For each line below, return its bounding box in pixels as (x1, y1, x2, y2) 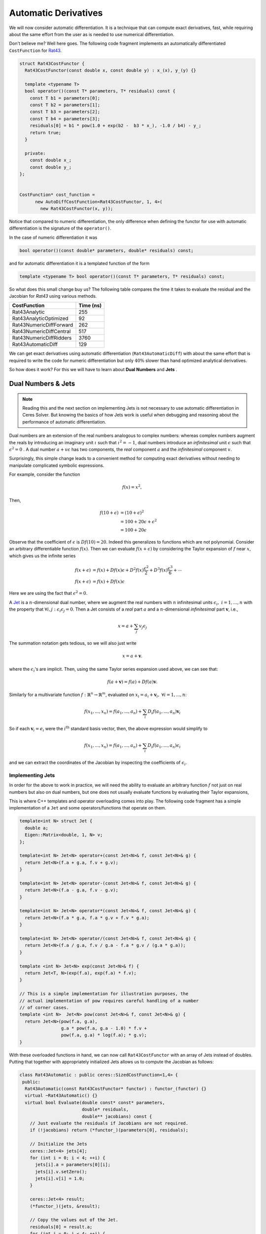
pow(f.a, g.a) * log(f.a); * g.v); (61, 1032, 147, 1038)
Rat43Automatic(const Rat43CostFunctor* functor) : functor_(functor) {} (25, 1086, 207, 1091)
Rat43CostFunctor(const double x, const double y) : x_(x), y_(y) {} (25, 68, 197, 74)
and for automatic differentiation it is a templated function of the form (9, 260, 150, 266)
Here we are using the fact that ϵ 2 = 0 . (9, 590, 88, 596)
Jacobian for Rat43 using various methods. (9, 293, 97, 299)
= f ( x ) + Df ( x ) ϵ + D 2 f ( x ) (92, 567, 144, 573)
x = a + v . (122, 653, 143, 659)
